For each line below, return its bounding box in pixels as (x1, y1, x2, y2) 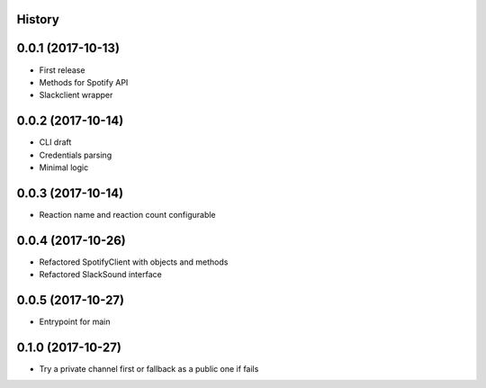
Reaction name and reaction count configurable (39, 209, 216, 220)
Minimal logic (39, 162, 89, 173)
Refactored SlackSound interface (39, 269, 162, 280)
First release (39, 64, 85, 76)
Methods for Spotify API (39, 77, 129, 87)
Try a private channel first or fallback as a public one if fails (39, 364, 259, 374)
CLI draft (39, 137, 72, 148)
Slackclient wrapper (39, 90, 113, 101)
